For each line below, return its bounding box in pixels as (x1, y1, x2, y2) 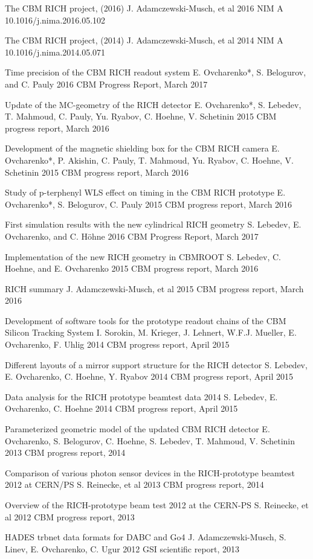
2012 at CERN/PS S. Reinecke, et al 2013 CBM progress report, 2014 (5, 478, 264, 491)
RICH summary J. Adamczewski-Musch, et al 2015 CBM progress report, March (5, 282, 304, 295)
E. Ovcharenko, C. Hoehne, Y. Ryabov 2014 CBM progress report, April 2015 (5, 370, 293, 383)
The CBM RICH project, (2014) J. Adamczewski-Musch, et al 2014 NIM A (5, 34, 283, 46)
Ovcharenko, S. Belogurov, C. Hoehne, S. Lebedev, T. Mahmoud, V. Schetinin (5, 434, 295, 447)
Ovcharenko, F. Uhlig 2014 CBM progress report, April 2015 (5, 338, 230, 351)
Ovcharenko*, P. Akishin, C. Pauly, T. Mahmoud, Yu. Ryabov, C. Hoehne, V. (5, 153, 294, 166)
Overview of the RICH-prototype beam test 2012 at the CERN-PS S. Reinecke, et (5, 499, 309, 511)
